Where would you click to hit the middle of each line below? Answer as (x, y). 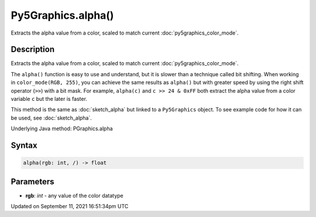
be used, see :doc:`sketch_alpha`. (51, 118)
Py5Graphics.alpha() (62, 15)
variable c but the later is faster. (49, 99)
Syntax (24, 145)
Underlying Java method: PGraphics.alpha (62, 128)
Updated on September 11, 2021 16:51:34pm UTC (70, 206)
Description (33, 50)
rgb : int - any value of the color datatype (75, 195)
